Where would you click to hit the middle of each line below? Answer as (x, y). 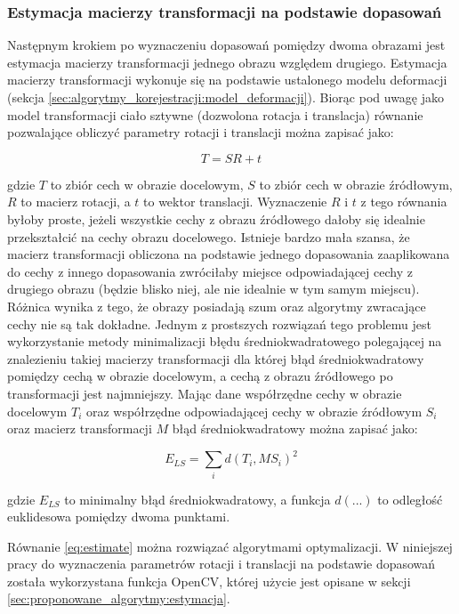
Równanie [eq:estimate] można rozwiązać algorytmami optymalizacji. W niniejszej (230, 546)
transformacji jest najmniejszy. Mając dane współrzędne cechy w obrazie (205, 393)
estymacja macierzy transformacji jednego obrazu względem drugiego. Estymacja (227, 62)
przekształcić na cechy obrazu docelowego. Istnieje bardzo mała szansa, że (209, 236)
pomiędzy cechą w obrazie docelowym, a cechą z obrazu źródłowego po (200, 376)
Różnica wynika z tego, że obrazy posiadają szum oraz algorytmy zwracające (217, 306)
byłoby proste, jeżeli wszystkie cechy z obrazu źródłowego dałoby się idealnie (216, 218)
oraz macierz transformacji (80, 428)
